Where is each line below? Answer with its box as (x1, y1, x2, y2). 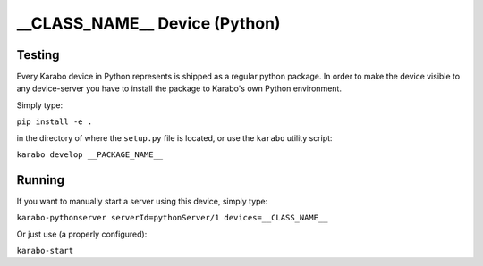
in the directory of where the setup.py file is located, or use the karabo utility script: (16, 132, 333, 143)
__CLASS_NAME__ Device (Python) (16, 13, 281, 33)
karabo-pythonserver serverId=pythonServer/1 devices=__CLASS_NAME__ (16, 212, 328, 223)
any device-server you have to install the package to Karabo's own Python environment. (16, 83, 342, 94)
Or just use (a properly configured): (16, 229, 148, 239)
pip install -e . (16, 117, 93, 127)
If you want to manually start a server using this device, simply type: (16, 195, 268, 206)
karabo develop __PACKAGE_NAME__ (16, 150, 164, 160)
